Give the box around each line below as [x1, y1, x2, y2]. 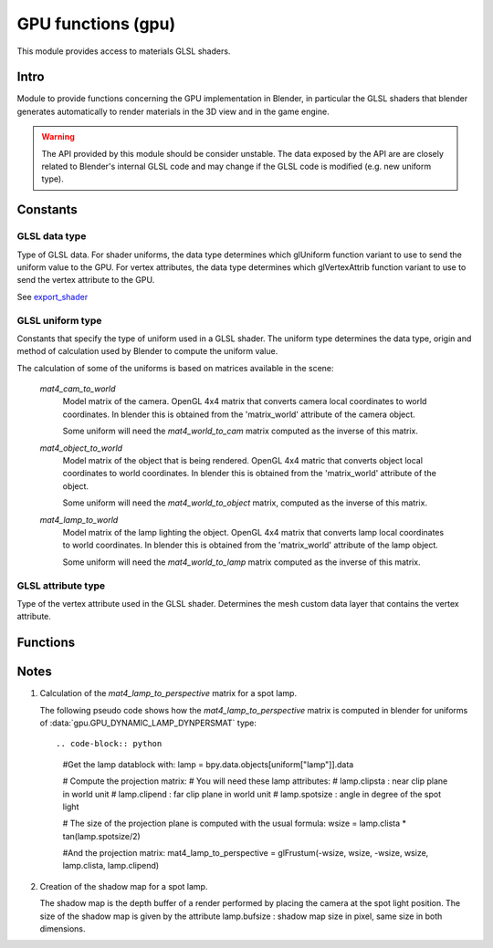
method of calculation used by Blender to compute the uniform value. [16, 346, 278, 357]
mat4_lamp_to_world [39, 514, 119, 525]
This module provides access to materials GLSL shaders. [16, 46, 231, 57]
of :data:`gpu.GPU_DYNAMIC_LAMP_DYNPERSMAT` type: [39, 717, 257, 728]
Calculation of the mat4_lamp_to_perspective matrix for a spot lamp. [39, 688, 297, 699]
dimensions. [39, 923, 86, 934]
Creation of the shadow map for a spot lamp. [39, 880, 208, 891]
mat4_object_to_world [39, 443, 123, 453]
